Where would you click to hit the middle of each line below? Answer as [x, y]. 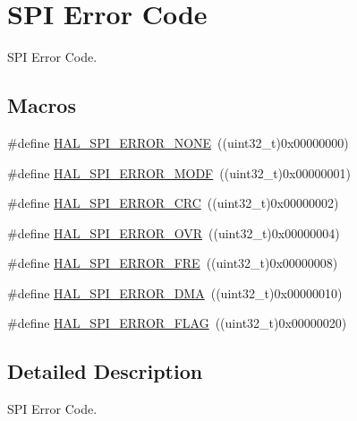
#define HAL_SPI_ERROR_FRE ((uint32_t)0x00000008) [173, 263]
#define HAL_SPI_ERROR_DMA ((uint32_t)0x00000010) [175, 292]
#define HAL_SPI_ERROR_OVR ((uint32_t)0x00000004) [174, 232]
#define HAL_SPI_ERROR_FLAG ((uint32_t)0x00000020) [177, 323]
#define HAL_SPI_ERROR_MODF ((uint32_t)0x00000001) [179, 172]
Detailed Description [105, 371]
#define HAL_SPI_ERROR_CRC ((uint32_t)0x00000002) [173, 203]
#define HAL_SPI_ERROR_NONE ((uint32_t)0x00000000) [178, 142]
